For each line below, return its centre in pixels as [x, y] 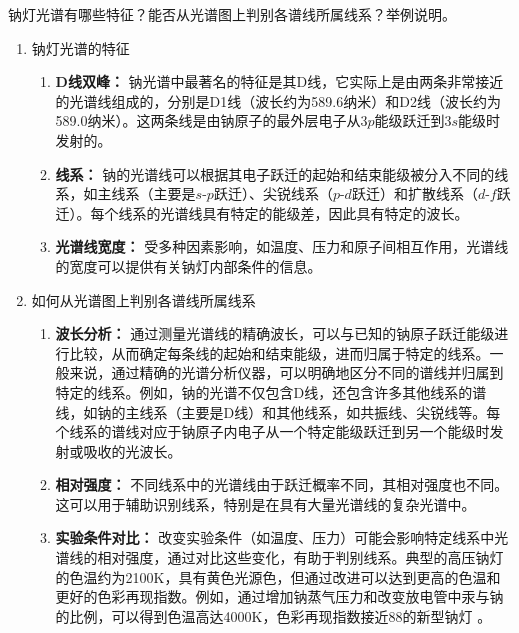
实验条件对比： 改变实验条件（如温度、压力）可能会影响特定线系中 [275, 537]
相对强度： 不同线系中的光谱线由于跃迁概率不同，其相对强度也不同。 [282, 484]
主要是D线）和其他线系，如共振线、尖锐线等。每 [341, 411]
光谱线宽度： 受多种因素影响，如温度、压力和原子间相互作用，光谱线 [282, 246]
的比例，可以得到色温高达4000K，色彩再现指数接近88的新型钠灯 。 [273, 615]
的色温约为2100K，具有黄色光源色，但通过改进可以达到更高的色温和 [278, 576]
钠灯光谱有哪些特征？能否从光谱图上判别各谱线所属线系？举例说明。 [232, 14]
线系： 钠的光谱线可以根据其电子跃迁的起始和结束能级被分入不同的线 [282, 173]
